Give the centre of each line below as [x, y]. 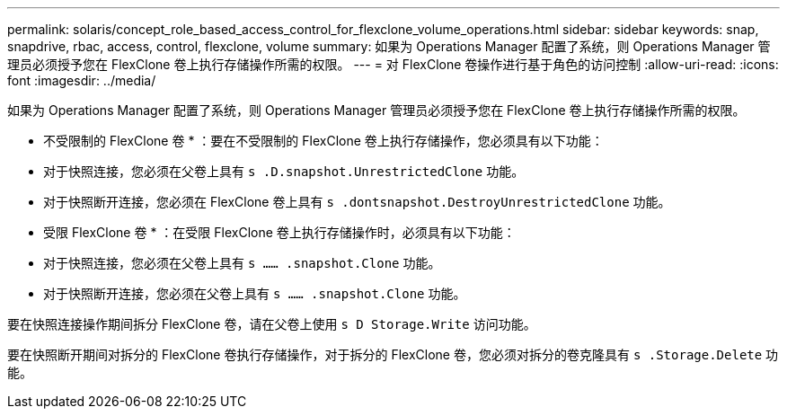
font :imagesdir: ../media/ [82, 80]
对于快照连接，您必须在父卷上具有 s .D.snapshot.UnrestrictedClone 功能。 [284, 171]
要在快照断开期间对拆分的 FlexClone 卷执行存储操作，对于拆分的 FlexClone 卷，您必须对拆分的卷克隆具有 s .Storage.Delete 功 [393, 354]
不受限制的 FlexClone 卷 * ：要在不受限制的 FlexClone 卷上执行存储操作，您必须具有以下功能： [323, 141]
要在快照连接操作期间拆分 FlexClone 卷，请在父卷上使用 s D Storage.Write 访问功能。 [272, 324]
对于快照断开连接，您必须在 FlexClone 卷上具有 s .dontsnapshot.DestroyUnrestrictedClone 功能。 [357, 202]
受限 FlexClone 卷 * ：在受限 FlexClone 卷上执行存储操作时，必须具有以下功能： [279, 232]
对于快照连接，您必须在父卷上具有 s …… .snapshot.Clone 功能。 [242, 263]
